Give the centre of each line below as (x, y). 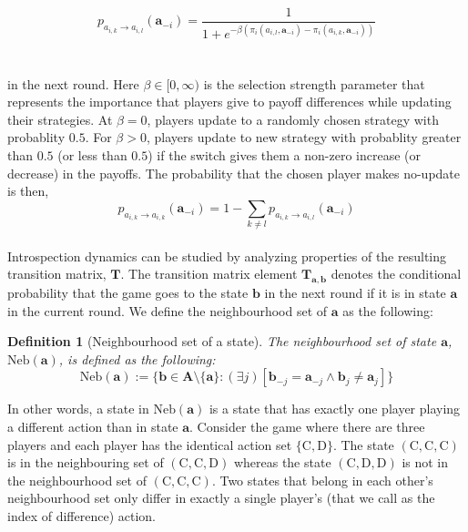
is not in (425, 462)
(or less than (92, 154)
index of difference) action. (81, 516)
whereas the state (282, 462)
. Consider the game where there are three (307, 427)
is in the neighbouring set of (86, 462)
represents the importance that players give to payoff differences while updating (229, 102)
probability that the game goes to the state (128, 293)
